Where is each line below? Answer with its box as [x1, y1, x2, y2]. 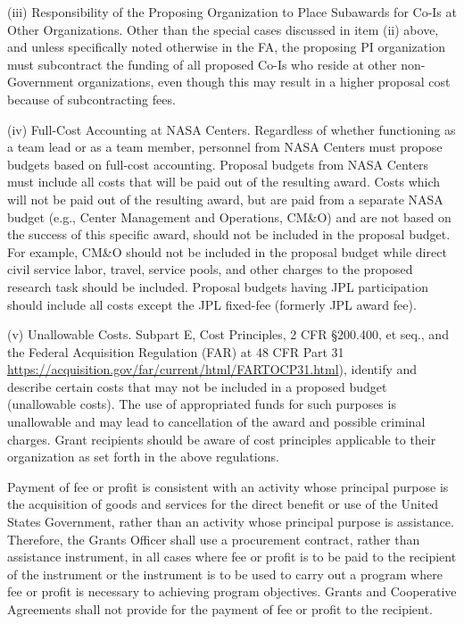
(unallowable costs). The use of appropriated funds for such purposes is [7, 395, 396, 413]
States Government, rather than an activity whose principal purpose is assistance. [7, 512, 454, 531]
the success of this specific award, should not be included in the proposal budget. [7, 225, 451, 244]
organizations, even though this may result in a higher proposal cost [78, 72, 451, 91]
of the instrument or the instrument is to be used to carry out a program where [7, 564, 443, 583]
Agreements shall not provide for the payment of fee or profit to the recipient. [7, 600, 433, 618]
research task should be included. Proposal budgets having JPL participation [7, 277, 428, 295]
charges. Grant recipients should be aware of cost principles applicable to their [7, 429, 436, 448]
